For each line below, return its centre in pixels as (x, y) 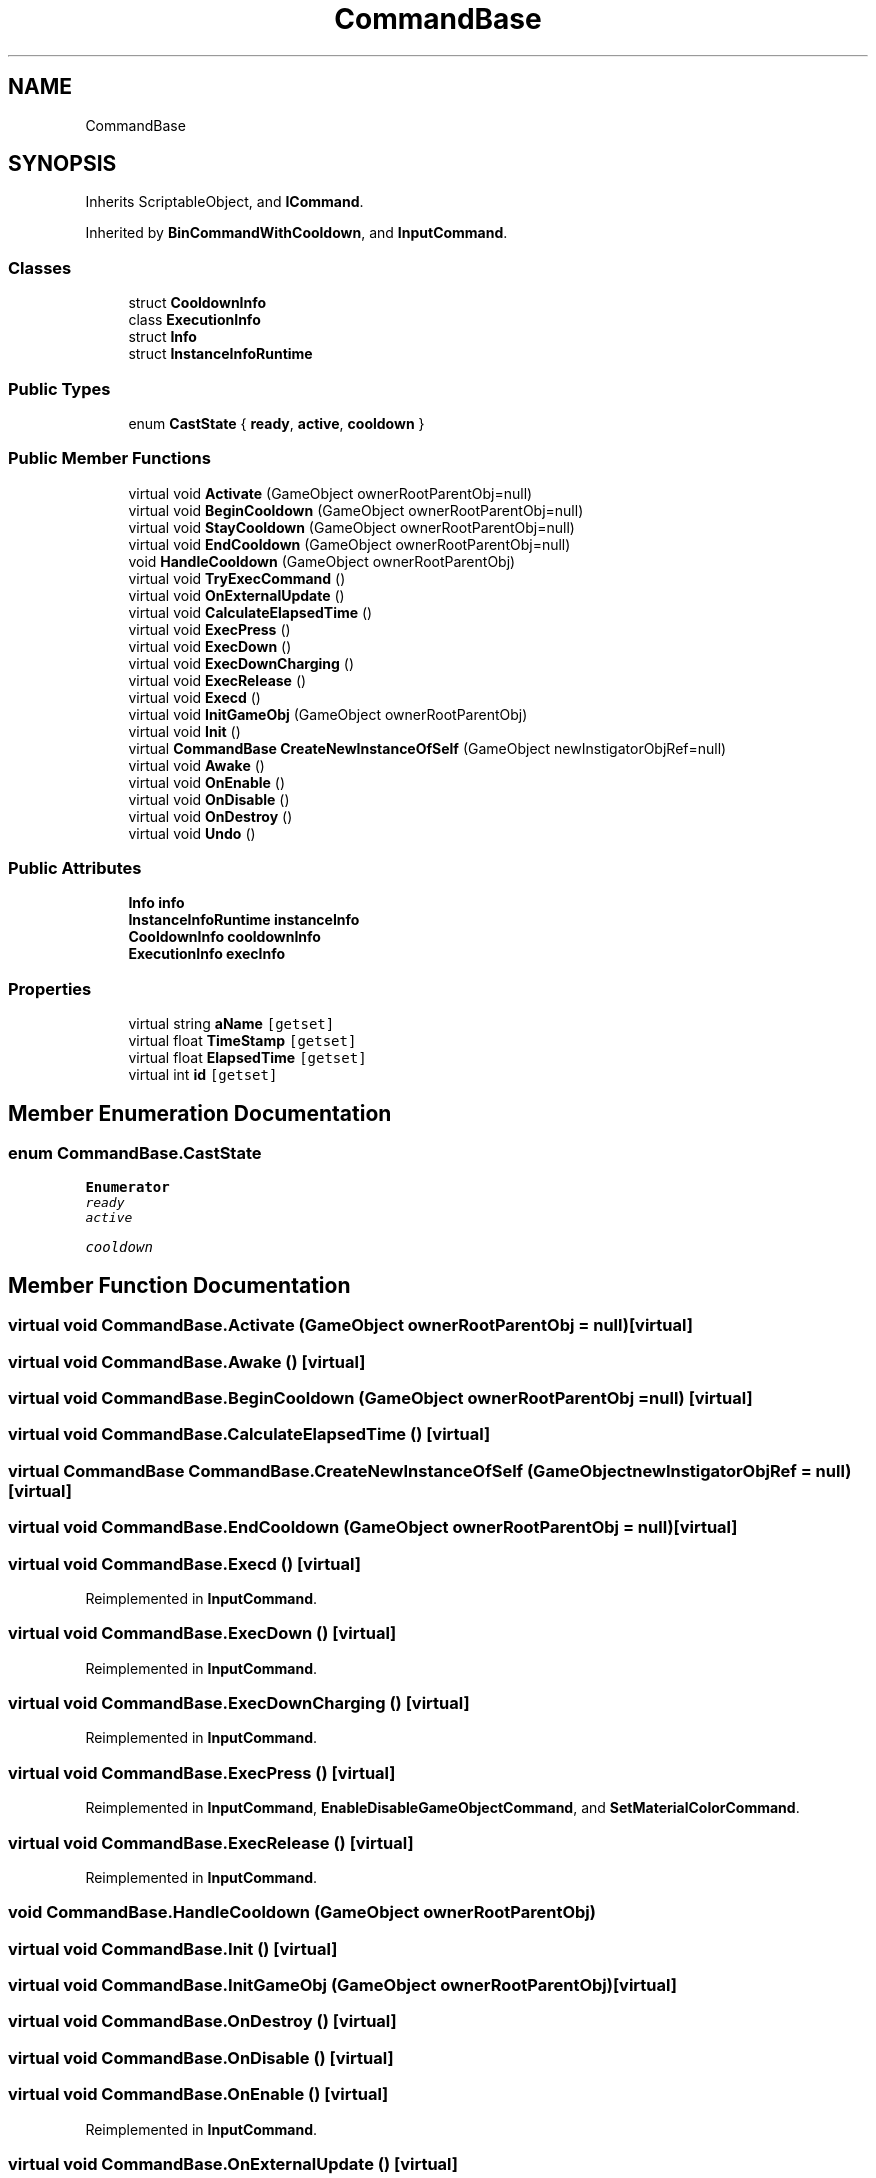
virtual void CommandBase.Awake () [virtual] (187, 1361)
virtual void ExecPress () (209, 629)
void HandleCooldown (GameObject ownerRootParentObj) (322, 561)
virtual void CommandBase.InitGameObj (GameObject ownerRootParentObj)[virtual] (342, 1985)
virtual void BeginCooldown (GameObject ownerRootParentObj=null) (356, 510)
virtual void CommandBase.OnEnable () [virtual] (198, 2094)
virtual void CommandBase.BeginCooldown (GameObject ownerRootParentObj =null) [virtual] (380, 1398)
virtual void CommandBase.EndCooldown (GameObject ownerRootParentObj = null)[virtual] (373, 1527)
